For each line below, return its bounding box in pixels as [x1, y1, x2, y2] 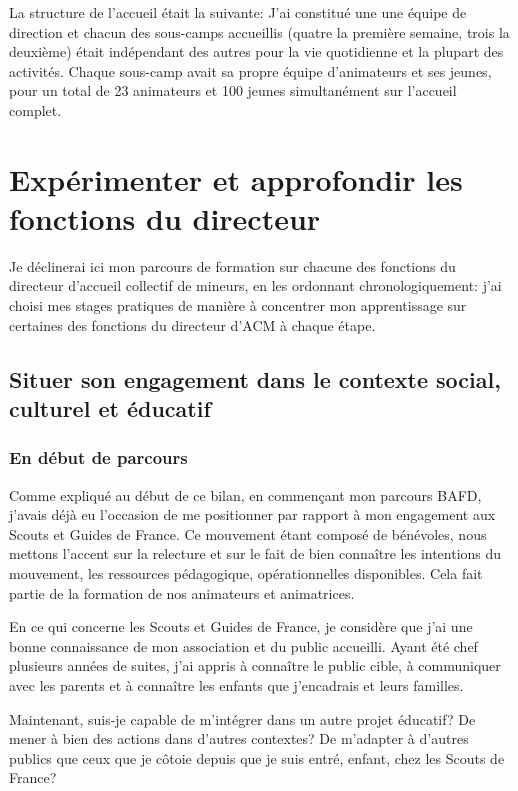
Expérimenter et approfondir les [9, 158, 463, 199]
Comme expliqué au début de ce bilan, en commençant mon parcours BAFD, [9, 484, 482, 505]
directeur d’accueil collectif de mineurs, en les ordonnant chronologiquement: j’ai [9, 275, 502, 296]
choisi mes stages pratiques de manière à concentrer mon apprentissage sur [9, 295, 467, 316]
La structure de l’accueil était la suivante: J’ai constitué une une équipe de [9, 2, 467, 22]
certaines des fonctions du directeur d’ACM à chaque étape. [9, 314, 376, 335]
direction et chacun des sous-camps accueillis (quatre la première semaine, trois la [9, 21, 510, 42]
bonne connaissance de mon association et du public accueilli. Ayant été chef [9, 635, 478, 656]
